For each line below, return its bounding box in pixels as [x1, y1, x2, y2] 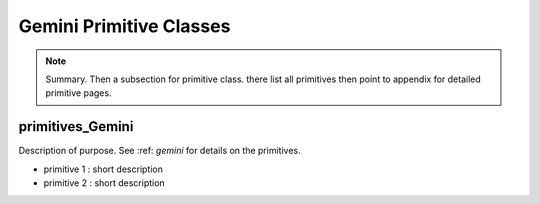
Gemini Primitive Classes [18, 15, 231, 37]
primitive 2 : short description [43, 177, 165, 189]
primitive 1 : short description [43, 163, 164, 175]
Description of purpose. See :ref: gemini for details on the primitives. [18, 145, 301, 157]
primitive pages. [45, 87, 112, 99]
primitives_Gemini [18, 118, 134, 135]
